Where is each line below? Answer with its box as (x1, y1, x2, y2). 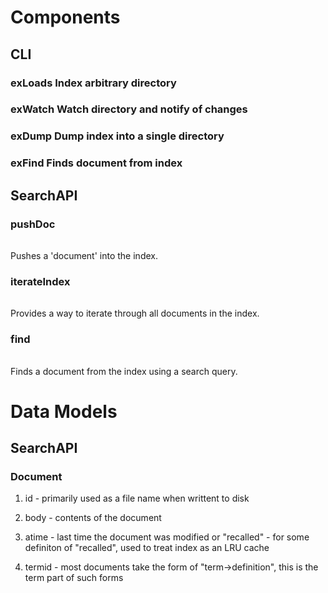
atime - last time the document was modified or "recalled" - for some (24, 531, 310, 543)
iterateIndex (10, 274, 71, 288)
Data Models (10, 400, 118, 423)
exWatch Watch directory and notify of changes (10, 102, 248, 116)
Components (10, 6, 121, 29)
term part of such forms (24, 572, 124, 584)
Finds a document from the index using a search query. (10, 365, 238, 377)
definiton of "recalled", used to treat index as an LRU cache (24, 542, 270, 554)
